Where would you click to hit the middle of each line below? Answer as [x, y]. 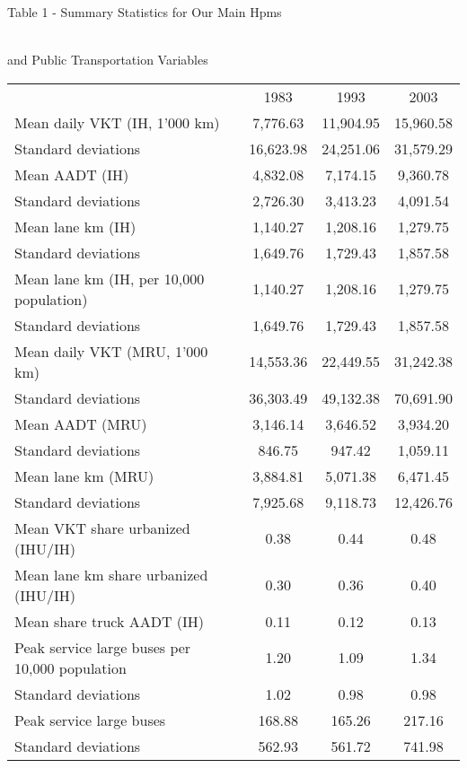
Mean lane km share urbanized [111, 574]
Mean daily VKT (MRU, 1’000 [111, 351]
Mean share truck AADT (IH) [110, 621]
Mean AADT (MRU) [81, 423]
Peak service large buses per [103, 647]
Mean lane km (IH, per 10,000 [110, 278]
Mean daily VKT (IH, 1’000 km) [117, 122]
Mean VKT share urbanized [102, 528]
